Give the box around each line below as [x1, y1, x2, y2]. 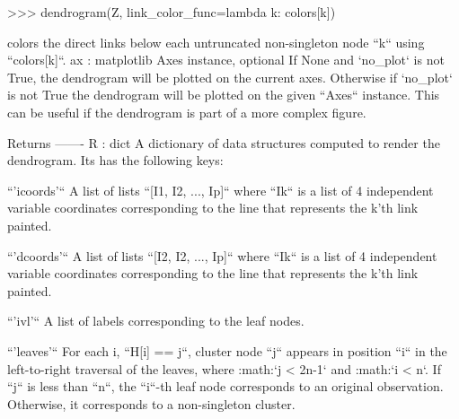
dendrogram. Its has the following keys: [7, 151, 224, 170]
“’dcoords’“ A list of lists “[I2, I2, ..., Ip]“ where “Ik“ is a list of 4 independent [7, 246, 437, 265]
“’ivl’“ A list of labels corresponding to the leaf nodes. [7, 311, 305, 330]
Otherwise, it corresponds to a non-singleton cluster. [7, 394, 296, 413]
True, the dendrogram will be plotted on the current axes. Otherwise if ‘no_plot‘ [7, 67, 453, 86]
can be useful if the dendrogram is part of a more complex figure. [7, 102, 366, 121]
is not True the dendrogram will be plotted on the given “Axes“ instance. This [7, 85, 440, 104]
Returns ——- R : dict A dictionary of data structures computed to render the [7, 133, 440, 152]
